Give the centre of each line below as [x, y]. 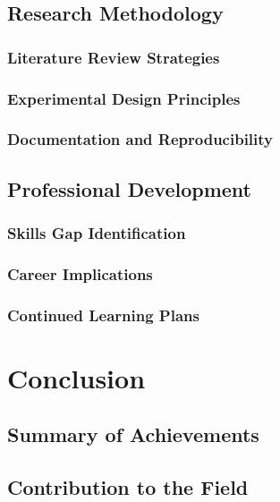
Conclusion [76, 377]
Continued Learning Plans [103, 315]
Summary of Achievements [133, 434]
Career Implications [80, 273]
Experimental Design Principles [124, 98]
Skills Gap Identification [97, 233]
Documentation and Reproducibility [140, 139]
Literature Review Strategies [114, 57]
